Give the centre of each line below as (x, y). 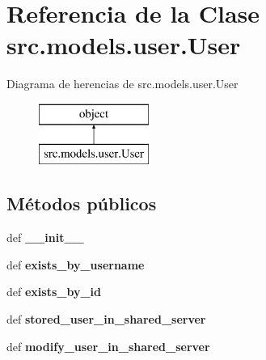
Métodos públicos (82, 203)
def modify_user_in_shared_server (108, 346)
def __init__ (45, 237)
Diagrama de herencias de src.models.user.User (122, 84)
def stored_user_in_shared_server (106, 319)
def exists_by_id (54, 292)
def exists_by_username (76, 264)
